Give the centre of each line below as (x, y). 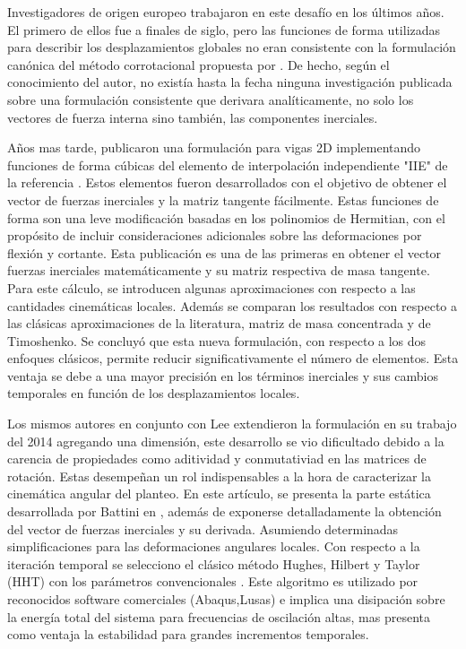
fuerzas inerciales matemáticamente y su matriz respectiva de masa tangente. (219, 270)
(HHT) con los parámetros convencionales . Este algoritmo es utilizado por (213, 581)
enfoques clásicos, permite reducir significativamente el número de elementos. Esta (233, 358)
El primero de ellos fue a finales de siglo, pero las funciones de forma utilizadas (224, 29)
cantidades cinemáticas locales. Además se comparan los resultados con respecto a (232, 305)
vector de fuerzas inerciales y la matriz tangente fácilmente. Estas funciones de (223, 199)
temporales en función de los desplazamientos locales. (154, 393)
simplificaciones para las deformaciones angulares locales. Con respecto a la (214, 546)
